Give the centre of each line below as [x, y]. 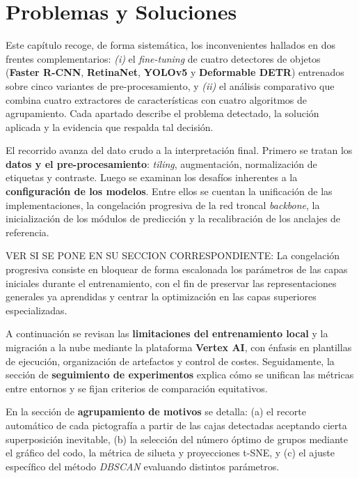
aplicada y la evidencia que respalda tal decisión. [110, 126]
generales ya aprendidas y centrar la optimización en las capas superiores [161, 296]
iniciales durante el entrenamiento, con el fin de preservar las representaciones [171, 283]
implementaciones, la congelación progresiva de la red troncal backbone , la [163, 205]
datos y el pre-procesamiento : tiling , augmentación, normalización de [161, 163]
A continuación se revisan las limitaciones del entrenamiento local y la [167, 333]
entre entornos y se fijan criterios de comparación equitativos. [137, 388]
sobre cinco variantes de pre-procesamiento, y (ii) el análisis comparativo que [170, 85]
